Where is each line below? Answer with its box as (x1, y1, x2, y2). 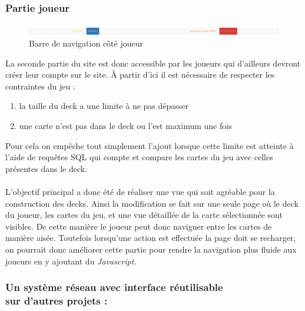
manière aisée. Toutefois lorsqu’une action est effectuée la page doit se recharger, (5, 231, 296, 244)
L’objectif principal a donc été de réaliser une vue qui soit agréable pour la (5, 185, 275, 197)
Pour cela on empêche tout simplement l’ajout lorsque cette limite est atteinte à (5, 139, 294, 151)
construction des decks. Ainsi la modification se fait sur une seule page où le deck (5, 197, 299, 209)
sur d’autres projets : (5, 293, 108, 307)
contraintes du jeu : (5, 80, 75, 92)
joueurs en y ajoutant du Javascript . (5, 254, 137, 267)
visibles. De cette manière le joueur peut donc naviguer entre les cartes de (5, 220, 272, 232)
